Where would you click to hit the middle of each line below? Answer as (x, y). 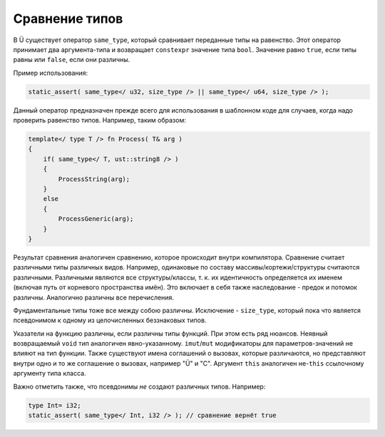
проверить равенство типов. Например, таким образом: (100, 120)
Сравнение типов (68, 19)
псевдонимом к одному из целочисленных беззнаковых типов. (110, 320)
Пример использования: (51, 73)
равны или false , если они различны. (72, 60)
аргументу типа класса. (50, 374)
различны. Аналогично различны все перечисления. (94, 297)
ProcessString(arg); (94, 179)
